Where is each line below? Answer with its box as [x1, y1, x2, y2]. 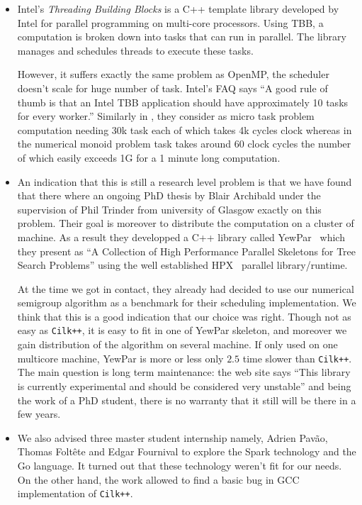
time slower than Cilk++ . [242, 350, 352, 365]
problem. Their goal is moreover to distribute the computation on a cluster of [17, 216, 354, 231]
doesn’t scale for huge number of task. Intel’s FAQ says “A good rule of [17, 80, 328, 95]
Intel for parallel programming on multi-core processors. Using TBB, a [17, 15, 324, 30]
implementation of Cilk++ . [17, 486, 133, 501]
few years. [17, 406, 61, 421]
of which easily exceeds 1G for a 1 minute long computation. [17, 150, 281, 165]
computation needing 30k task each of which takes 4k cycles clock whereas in [17, 122, 352, 137]
